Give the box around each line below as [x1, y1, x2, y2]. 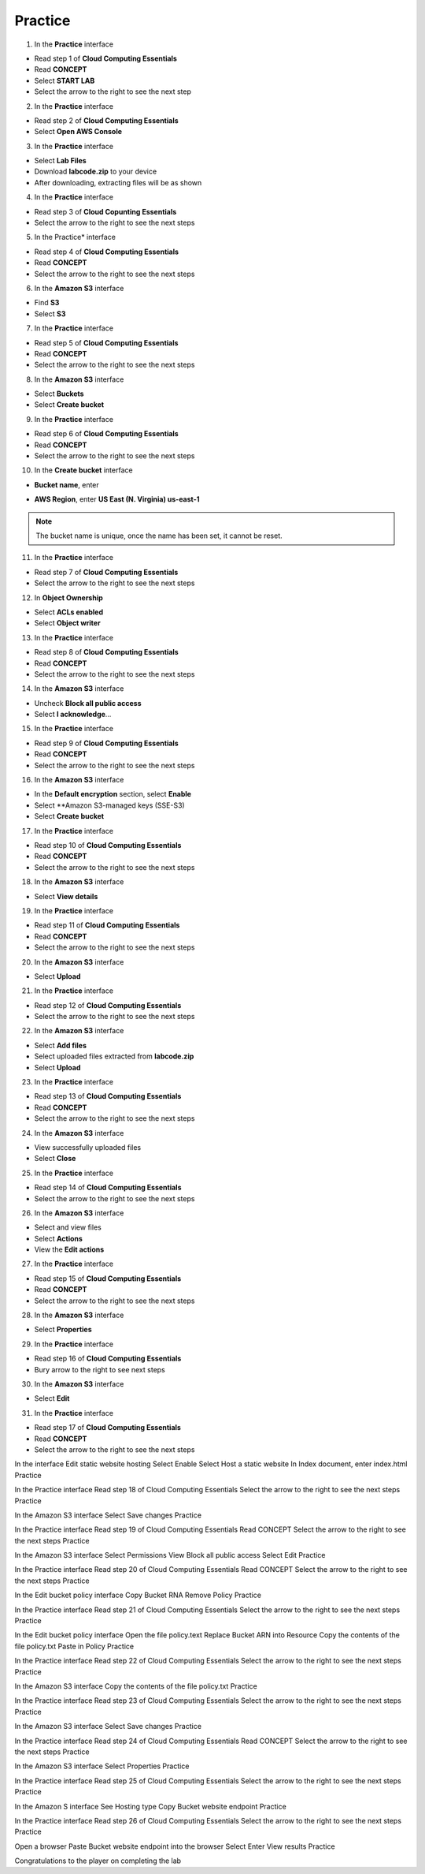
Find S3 [34, 298, 60, 308]
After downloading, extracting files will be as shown [34, 177, 202, 187]
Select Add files [34, 1040, 87, 1050]
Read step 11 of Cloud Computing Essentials [34, 920, 180, 930]
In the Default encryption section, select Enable [34, 790, 192, 799]
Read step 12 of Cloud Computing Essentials [34, 1000, 182, 1010]
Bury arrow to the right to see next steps [34, 1364, 165, 1374]
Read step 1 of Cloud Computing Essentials [34, 54, 177, 63]
